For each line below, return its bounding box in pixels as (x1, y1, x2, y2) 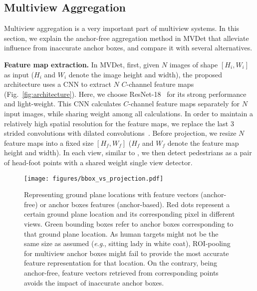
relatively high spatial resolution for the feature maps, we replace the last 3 (4, 118, 234, 128)
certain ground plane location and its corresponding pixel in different (24, 209, 235, 219)
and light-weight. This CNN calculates (4, 98, 121, 109)
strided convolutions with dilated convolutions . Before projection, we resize (4, 128, 237, 138)
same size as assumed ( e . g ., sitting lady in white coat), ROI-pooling (24, 238, 231, 249)
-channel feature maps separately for (128, 98, 240, 109)
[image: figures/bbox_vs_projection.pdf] (24, 175, 164, 182)
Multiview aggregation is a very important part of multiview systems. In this (4, 23, 240, 33)
